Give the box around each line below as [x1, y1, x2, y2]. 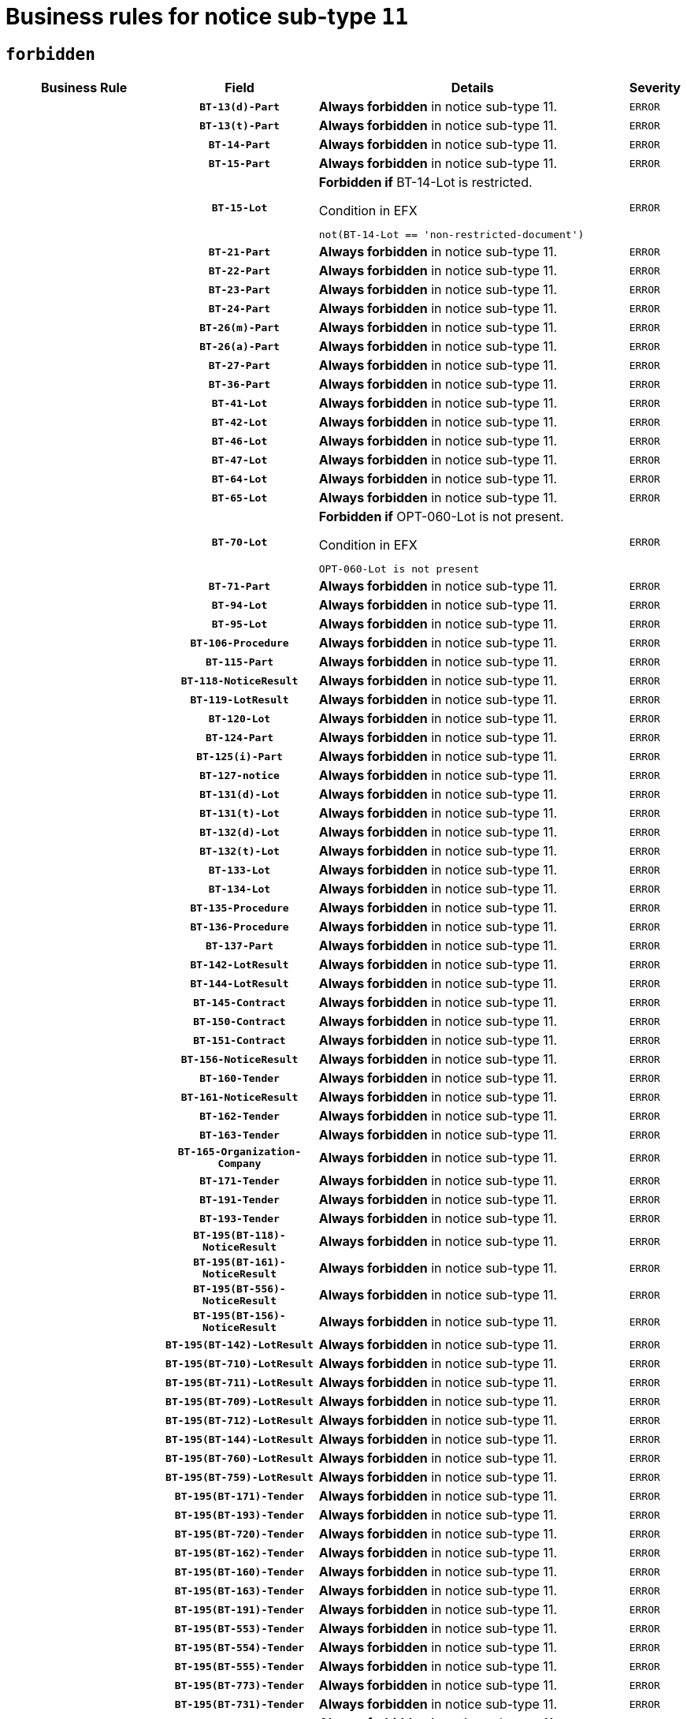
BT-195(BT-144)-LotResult [165, 1433, 314, 1445]
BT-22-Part [208, 264, 271, 277]
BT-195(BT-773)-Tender [174, 1679, 305, 1691]
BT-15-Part [208, 157, 271, 170]
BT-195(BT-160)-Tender [174, 1565, 305, 1578]
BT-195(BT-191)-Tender [174, 1603, 305, 1616]
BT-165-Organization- [177, 1146, 302, 1158]
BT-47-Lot [211, 453, 268, 466]
